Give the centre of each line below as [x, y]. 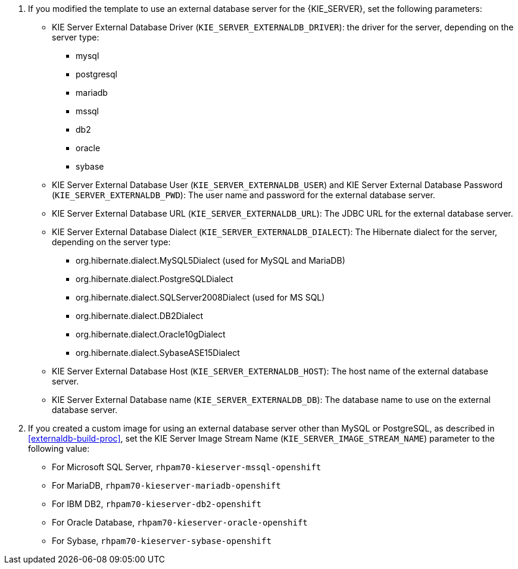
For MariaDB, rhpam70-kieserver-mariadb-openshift [166, 485]
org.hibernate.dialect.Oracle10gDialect [151, 334]
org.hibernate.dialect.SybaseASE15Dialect [158, 353]
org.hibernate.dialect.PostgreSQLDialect [155, 279]
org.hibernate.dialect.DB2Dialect [139, 316]
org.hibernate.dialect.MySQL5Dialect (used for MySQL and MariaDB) [210, 260]
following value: [59, 448]
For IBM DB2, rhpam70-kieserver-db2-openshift [157, 504]
